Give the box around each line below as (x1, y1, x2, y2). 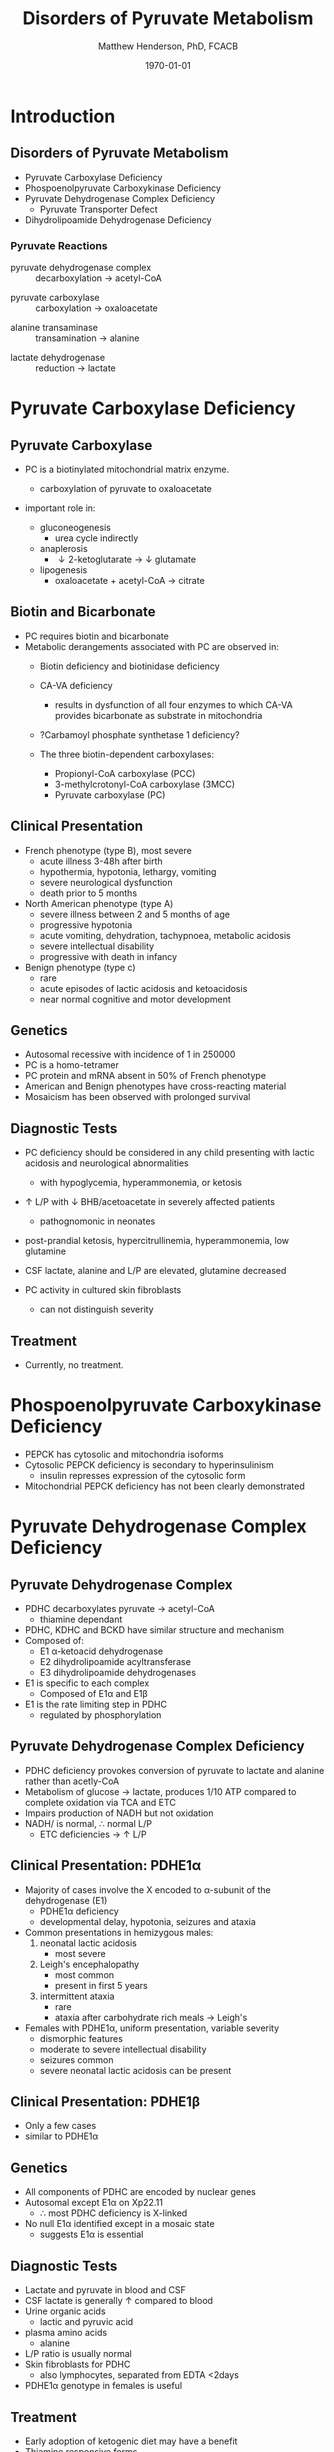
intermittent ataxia (39, 1990, 115, 2002)
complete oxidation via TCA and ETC (24, 1796, 177, 1808)
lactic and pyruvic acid (39, 2316, 134, 2328)
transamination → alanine (35, 332, 140, 344)
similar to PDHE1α (24, 2130, 99, 2142)
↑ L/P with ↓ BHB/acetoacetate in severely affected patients (24, 1196, 275, 1208)
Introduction (10, 105, 116, 127)
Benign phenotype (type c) (24, 961, 137, 973)
